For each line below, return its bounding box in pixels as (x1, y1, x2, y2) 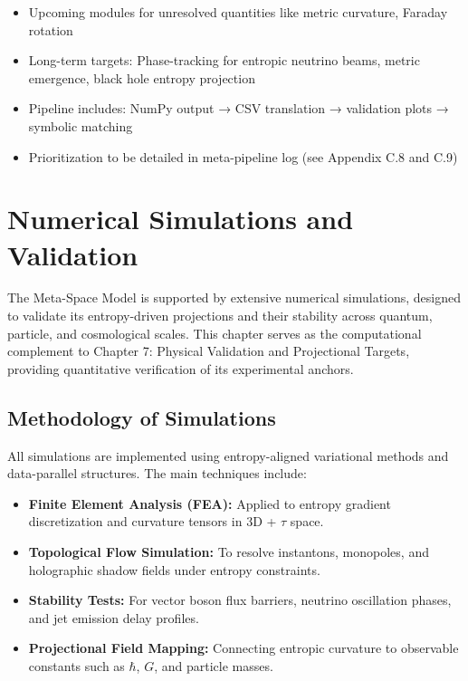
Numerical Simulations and (7, 200, 354, 237)
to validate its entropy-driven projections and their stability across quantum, (7, 306, 433, 325)
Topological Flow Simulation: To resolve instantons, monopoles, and (28, 542, 429, 561)
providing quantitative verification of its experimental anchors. (7, 359, 354, 378)
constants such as (28, 656, 125, 675)
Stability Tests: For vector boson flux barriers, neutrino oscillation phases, (28, 590, 452, 609)
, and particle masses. (154, 656, 273, 675)
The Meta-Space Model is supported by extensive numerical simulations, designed (7, 288, 462, 307)
